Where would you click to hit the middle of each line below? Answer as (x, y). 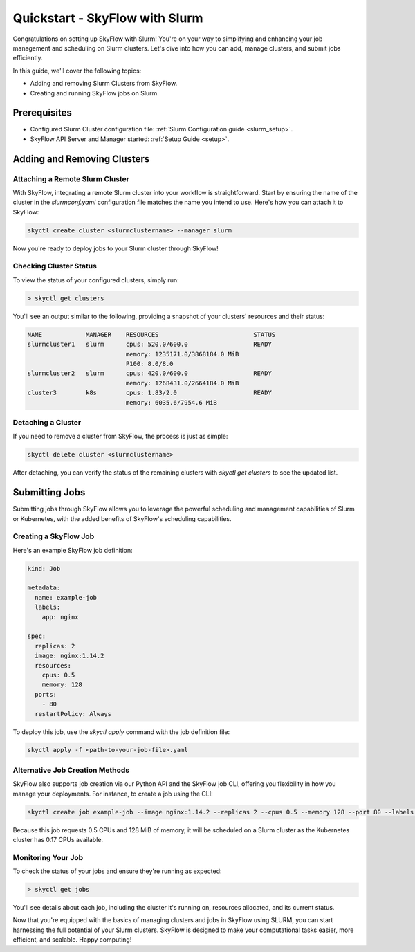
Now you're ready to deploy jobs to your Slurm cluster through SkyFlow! (116, 248)
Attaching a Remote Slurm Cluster (71, 178)
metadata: (44, 588)
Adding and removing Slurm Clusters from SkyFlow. (104, 84)
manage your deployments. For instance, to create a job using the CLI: (113, 794)
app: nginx (60, 617)
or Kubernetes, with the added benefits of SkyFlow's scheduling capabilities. (122, 518)
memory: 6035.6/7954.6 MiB (171, 402)
